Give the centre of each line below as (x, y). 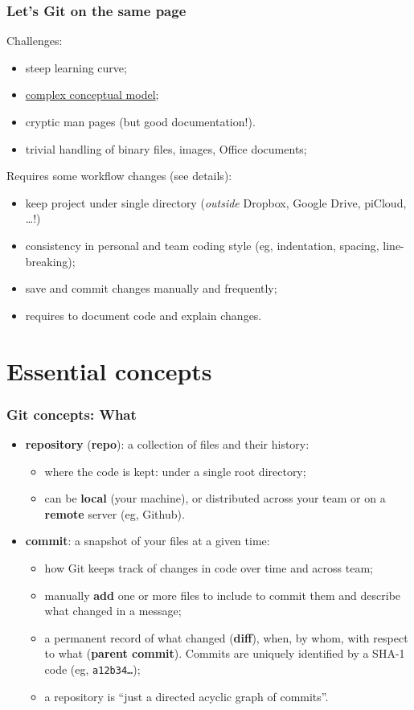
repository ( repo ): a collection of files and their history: (167, 443)
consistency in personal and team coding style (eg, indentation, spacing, (202, 245)
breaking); (50, 261)
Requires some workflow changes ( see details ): (119, 176)
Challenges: (35, 41)
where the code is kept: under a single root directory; (175, 471)
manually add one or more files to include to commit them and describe (223, 595)
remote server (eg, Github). (115, 513)
